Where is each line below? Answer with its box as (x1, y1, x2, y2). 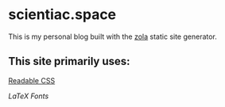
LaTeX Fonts (8, 91, 49, 101)
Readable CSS (8, 75, 56, 85)
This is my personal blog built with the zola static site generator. (8, 32, 217, 41)
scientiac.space (8, 6, 117, 24)
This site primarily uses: (8, 55, 130, 68)
